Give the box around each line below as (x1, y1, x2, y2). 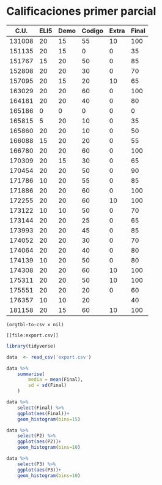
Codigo (81, 26, 104, 35)
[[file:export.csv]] (6, 332, 59, 338)
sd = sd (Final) (28, 382, 67, 389)
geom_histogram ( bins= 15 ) (17, 416, 81, 422)
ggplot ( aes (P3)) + (17, 467, 62, 473)
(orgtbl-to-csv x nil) (6, 321, 64, 327)
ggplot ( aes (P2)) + (17, 438, 62, 445)
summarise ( (17, 371, 45, 377)
